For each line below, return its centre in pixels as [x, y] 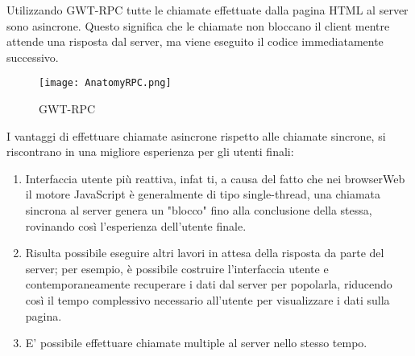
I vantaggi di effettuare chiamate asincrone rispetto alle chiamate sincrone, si [196, 135]
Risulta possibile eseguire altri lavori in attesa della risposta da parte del [205, 253]
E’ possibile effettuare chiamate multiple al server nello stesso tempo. [196, 343]
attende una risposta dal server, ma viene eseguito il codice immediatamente [195, 41]
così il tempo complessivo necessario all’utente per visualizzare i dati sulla [207, 299]
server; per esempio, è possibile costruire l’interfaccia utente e [177, 268]
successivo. [33, 57]
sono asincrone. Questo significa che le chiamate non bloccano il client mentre [198, 25]
